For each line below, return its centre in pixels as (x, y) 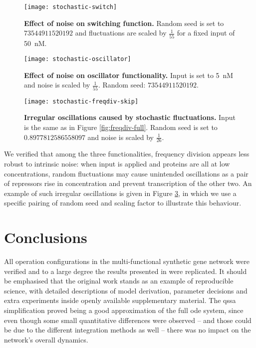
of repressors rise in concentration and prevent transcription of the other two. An (128, 183)
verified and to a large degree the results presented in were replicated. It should (126, 271)
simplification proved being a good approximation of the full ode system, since (124, 310)
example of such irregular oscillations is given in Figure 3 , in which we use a (120, 193)
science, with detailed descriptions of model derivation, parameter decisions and (126, 290)
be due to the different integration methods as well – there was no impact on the (128, 330)
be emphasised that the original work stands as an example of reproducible (119, 281)
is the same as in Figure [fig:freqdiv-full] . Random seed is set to (121, 127)
